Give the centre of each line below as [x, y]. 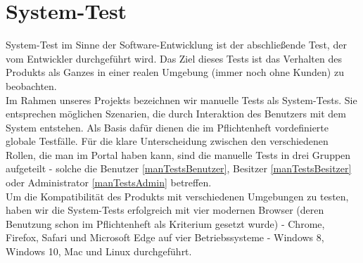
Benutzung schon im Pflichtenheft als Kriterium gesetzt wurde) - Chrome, [165, 223]
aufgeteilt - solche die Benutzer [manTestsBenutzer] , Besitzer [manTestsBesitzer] [179, 168]
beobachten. [31, 85]
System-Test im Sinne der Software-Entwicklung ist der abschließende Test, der [176, 45]
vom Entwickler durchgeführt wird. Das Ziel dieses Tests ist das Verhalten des [174, 58]
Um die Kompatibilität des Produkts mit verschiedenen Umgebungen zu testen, [177, 196]
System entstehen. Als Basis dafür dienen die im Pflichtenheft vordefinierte [167, 127]
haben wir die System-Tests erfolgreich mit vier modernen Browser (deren [165, 210]
